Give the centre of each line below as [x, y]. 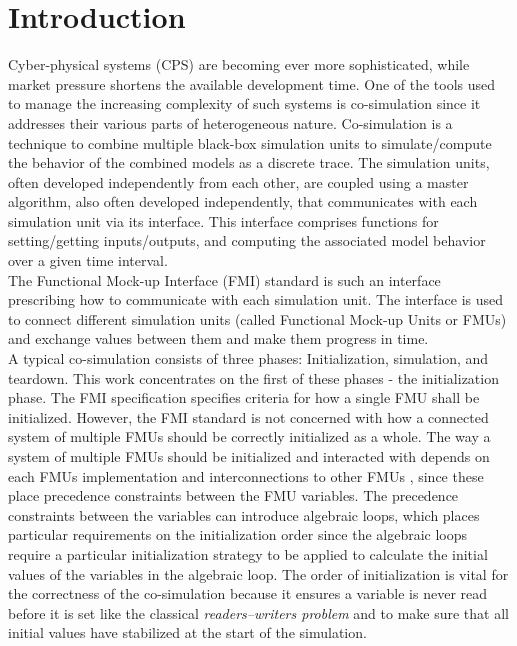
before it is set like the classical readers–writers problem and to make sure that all [258, 612]
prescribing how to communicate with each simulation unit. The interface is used [256, 299]
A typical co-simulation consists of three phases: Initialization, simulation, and [248, 358]
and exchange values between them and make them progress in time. [218, 338]
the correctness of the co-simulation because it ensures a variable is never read [248, 593]
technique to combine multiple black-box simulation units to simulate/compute [250, 142]
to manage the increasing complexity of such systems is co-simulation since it [244, 103]
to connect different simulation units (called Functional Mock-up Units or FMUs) [257, 318]
